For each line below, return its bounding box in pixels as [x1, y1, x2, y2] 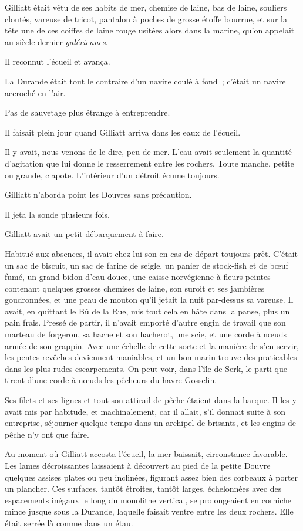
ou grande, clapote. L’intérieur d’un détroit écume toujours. [5, 168, 220, 181]
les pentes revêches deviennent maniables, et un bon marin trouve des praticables [5, 351, 297, 363]
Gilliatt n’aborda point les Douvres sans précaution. [5, 188, 192, 201]
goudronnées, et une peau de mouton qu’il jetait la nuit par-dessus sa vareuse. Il [5, 293, 294, 306]
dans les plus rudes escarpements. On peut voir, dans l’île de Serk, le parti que [5, 362, 288, 374]
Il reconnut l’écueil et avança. [5, 55, 110, 67]
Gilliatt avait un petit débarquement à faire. [5, 228, 164, 240]
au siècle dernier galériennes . [5, 35, 108, 48]
